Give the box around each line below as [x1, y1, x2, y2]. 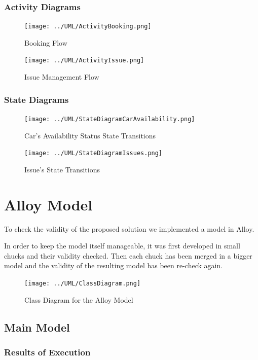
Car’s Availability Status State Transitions [24, 130, 156, 140]
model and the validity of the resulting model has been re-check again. [4, 260, 223, 271]
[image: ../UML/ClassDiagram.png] [24, 279, 141, 287]
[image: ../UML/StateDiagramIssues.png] [24, 150, 163, 157]
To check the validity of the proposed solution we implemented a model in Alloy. [4, 223, 254, 234]
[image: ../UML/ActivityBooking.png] [24, 23, 152, 30]
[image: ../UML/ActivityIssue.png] [24, 57, 144, 64]
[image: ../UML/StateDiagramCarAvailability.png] [24, 115, 195, 123]
